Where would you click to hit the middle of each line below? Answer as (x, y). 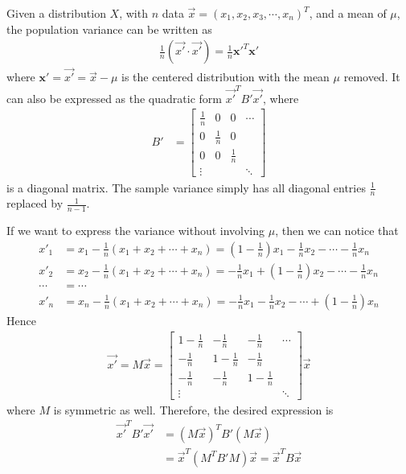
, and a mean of (348, 13)
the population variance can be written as (109, 29)
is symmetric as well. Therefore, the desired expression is (193, 409)
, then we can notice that (337, 231)
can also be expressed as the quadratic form (114, 98)
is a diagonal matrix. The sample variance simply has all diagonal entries (186, 187)
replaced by (35, 203)
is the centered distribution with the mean (226, 77)
